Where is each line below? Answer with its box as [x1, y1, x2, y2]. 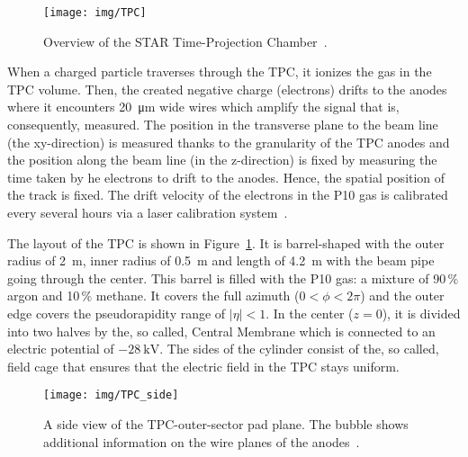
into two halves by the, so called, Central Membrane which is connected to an [7, 321, 436, 340]
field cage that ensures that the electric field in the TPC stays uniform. [7, 356, 400, 375]
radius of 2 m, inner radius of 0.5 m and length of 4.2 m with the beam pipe [7, 251, 435, 270]
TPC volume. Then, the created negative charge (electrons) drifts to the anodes [7, 79, 447, 98]
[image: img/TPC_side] [43, 389, 179, 402]
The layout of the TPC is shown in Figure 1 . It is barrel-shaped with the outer [7, 233, 445, 252]
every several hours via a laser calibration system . [7, 203, 288, 221]
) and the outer [360, 286, 445, 305]
